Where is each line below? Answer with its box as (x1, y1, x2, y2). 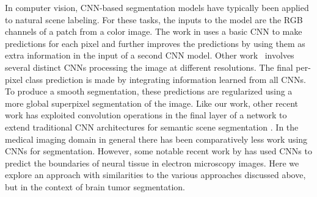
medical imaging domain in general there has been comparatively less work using (5, 132, 308, 145)
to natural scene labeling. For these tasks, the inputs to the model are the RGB (5, 13, 303, 26)
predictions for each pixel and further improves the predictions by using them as (5, 37, 305, 49)
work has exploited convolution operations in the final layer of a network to (5, 109, 287, 121)
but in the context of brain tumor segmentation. (5, 180, 185, 193)
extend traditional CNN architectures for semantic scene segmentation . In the (5, 120, 299, 133)
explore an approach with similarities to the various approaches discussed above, (5, 168, 306, 181)
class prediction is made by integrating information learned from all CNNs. (25, 73, 306, 85)
